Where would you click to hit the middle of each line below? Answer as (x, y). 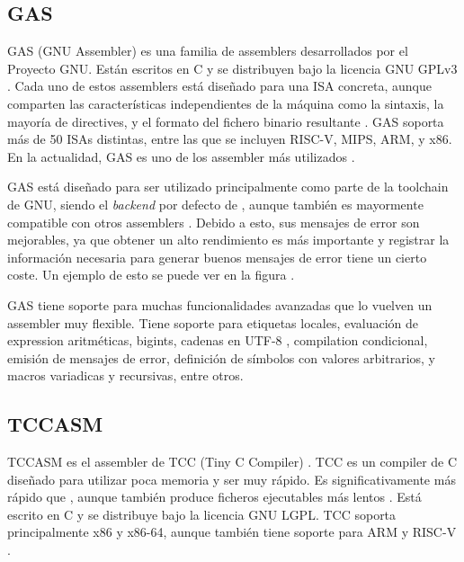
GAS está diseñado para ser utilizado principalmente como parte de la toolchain (228, 187)
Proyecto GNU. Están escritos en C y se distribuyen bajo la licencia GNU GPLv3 (232, 68)
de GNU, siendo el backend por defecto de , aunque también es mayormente (215, 204)
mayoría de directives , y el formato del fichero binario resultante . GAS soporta (226, 121)
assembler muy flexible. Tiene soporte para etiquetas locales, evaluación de (213, 322)
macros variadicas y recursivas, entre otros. (125, 375)
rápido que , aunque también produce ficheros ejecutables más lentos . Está (214, 497)
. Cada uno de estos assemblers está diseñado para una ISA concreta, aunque (219, 86)
